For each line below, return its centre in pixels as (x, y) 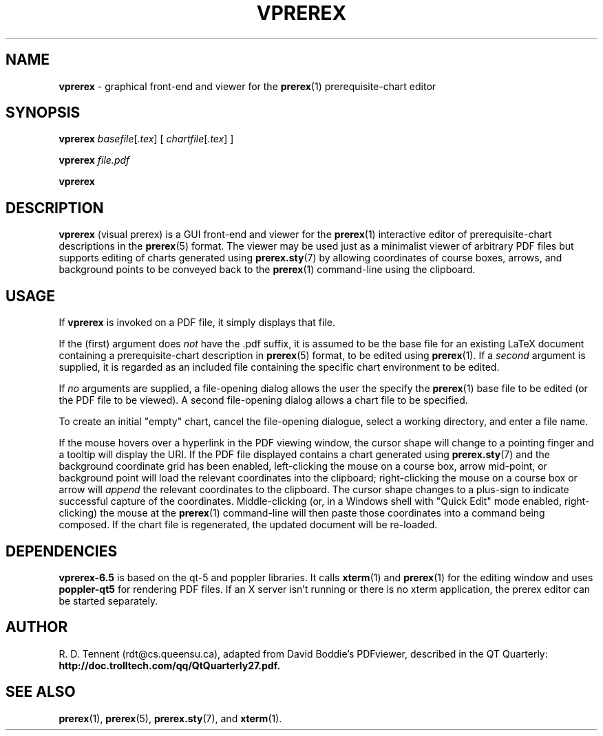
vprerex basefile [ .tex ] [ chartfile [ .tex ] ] (146, 139)
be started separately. (108, 600)
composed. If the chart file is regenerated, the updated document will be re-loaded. (248, 525)
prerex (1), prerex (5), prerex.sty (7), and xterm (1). (170, 718)
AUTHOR (37, 627)
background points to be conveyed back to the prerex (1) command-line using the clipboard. (267, 270)
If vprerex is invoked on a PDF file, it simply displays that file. (197, 323)
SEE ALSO (41, 692)
